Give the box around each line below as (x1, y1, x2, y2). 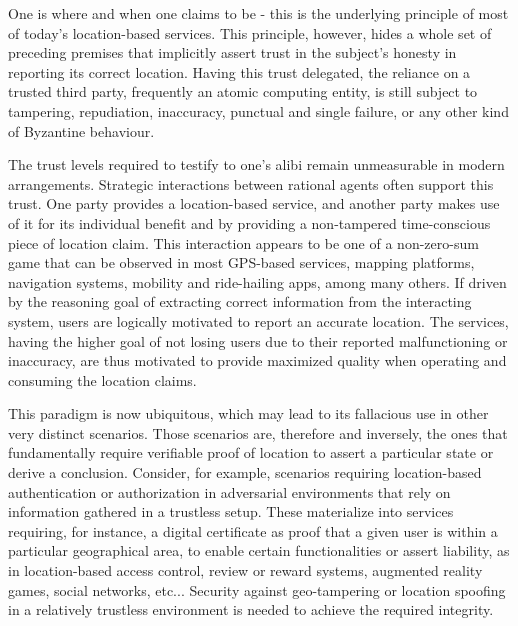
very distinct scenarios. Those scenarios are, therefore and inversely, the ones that (8, 422, 508, 443)
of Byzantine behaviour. (8, 120, 155, 141)
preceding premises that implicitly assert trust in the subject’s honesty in (8, 42, 457, 63)
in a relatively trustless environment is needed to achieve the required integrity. (8, 599, 494, 620)
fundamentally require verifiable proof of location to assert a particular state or (8, 442, 494, 463)
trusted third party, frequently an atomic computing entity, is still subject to (8, 81, 478, 102)
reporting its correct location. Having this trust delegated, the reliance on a (8, 61, 471, 82)
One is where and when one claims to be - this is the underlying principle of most (8, 3, 509, 23)
